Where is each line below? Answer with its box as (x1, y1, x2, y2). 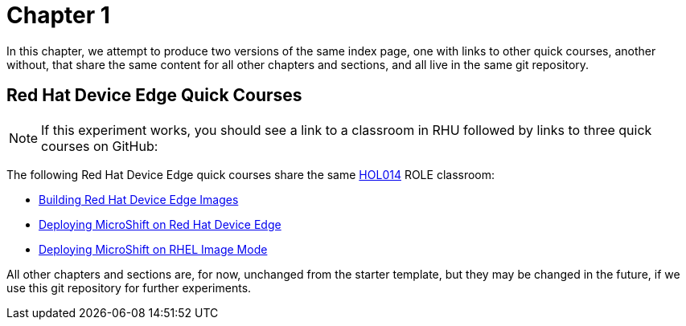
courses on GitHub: (41, 137, 158, 154)
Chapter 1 (6, 2, 110, 29)
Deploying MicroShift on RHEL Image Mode (39, 242, 268, 256)
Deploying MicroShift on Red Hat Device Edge (39, 217, 281, 231)
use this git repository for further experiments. (6, 280, 252, 295)
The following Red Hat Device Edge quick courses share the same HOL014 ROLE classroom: (6, 167, 495, 181)
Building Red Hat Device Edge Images (39, 192, 239, 206)
